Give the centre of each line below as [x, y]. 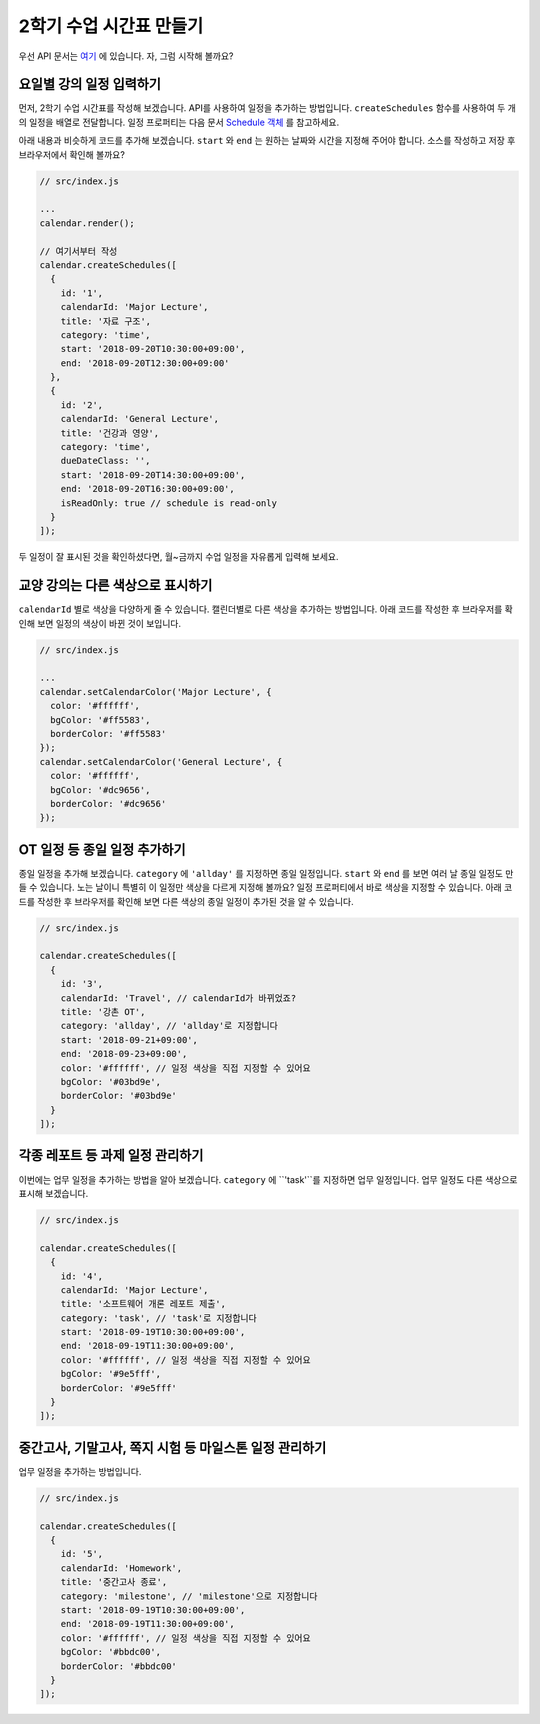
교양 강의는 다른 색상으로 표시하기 [115, 585]
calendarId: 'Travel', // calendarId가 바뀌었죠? [178, 998]
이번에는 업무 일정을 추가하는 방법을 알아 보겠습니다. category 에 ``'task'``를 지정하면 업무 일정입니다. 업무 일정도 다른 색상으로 [268, 1179]
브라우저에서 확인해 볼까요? [71, 154]
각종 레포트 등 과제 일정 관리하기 [111, 1155]
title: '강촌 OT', [103, 1011]
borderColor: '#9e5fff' [118, 1388]
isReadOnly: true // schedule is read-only [168, 503]
